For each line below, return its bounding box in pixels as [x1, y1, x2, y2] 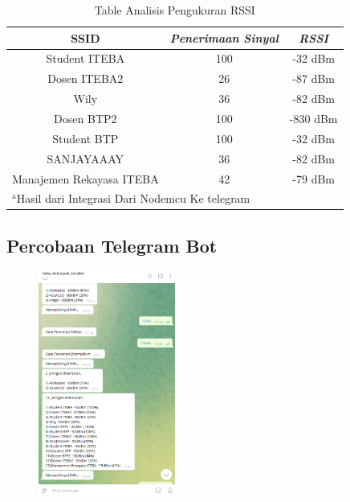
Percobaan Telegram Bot [6, 232, 218, 257]
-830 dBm [289, 109, 338, 126]
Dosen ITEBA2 [47, 70, 124, 87]
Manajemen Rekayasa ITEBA [12, 170, 159, 187]
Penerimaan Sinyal [169, 29, 279, 46]
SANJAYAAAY [47, 150, 124, 167]
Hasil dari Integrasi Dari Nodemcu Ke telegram [16, 190, 250, 207]
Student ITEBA [46, 50, 125, 67]
